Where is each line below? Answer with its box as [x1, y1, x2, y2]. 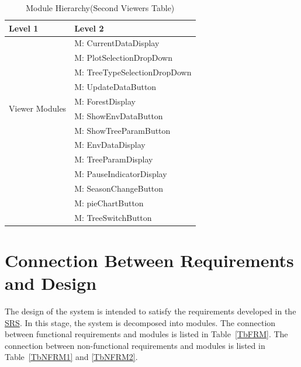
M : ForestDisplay [74, 95, 136, 107]
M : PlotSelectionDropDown [74, 51, 173, 64]
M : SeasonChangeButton [74, 182, 164, 194]
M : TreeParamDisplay [74, 153, 153, 165]
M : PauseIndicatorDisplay [74, 168, 167, 180]
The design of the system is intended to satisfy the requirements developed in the [5, 304, 296, 317]
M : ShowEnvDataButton [74, 109, 163, 122]
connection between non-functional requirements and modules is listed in [5, 339, 265, 351]
